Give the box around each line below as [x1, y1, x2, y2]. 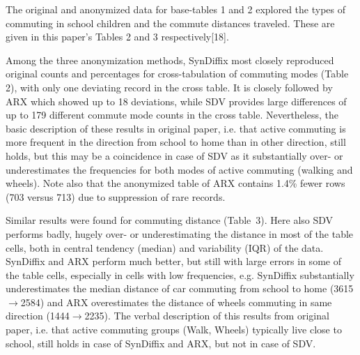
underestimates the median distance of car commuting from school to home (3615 [6, 281, 354, 296]
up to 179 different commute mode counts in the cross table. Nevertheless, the [6, 107, 338, 122]
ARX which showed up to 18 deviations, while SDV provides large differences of [6, 93, 347, 108]
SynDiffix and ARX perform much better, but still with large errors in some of [6, 254, 341, 269]
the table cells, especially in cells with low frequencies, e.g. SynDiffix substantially [6, 267, 354, 282]
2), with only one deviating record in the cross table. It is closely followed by [6, 80, 333, 94]
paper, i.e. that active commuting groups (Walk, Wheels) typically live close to [6, 322, 342, 337]
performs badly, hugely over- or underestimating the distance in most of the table [6, 226, 354, 241]
